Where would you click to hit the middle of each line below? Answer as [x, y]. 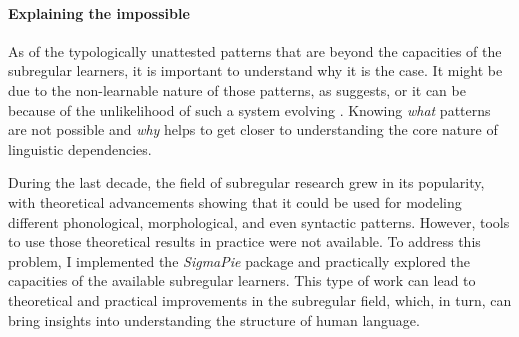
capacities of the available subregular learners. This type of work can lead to [242, 280]
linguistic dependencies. [80, 148]
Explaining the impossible [99, 12]
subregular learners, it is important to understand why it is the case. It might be [255, 70]
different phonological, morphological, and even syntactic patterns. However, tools [259, 221]
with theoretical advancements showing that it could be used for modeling [235, 201]
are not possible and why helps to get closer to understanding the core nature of [253, 129]
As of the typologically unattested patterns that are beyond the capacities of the [255, 50]
